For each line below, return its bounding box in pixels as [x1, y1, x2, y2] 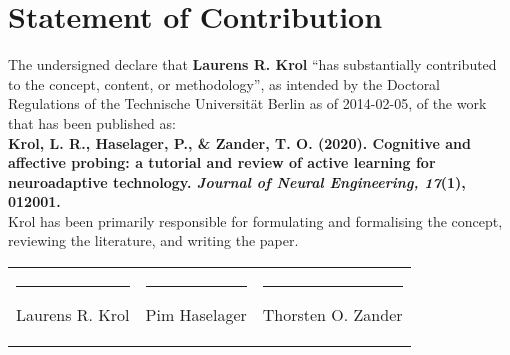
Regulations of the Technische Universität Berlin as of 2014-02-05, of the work [8, 93, 487, 114]
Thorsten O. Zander [262, 303, 403, 327]
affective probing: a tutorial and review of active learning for [8, 152, 436, 173]
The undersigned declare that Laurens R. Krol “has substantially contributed [8, 54, 497, 75]
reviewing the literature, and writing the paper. [8, 230, 299, 251]
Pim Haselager [145, 303, 247, 327]
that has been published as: [8, 112, 176, 133]
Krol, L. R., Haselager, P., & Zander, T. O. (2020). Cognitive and [8, 132, 471, 153]
